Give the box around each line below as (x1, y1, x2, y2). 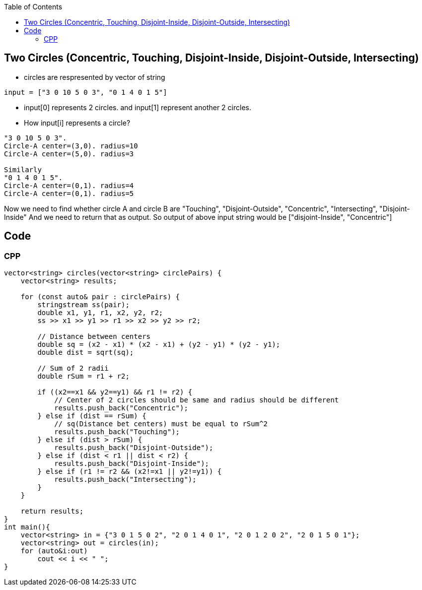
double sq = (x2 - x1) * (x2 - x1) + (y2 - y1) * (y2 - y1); (37, 340, 281, 349)
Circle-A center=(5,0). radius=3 (4, 149, 134, 158)
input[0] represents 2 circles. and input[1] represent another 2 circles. (24, 103, 251, 112)
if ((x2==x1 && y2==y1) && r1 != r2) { (37, 388, 193, 396)
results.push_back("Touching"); (54, 428, 180, 436)
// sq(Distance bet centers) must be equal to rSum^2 (54, 420, 268, 428)
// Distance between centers (37, 332, 151, 341)
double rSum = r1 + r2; (37, 372, 130, 381)
